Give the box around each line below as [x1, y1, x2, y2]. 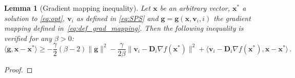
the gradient [213, 12, 251, 23]
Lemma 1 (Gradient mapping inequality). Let [4, 3, 151, 13]
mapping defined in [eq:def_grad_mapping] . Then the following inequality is [4, 23, 244, 33]
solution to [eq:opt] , [4, 12, 65, 23]
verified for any [4, 32, 52, 43]
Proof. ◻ [4, 64, 33, 75]
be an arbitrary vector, [160, 3, 230, 13]
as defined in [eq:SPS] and [76, 12, 159, 23]
